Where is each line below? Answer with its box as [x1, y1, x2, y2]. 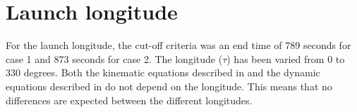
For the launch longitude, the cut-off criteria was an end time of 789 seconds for [6, 38, 351, 52]
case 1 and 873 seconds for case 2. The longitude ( [6, 51, 223, 66]
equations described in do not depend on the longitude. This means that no [6, 78, 332, 93]
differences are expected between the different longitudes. [6, 92, 253, 107]
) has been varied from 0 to [226, 51, 345, 66]
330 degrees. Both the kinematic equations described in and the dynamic [6, 65, 320, 80]
